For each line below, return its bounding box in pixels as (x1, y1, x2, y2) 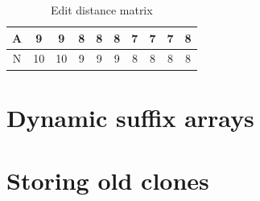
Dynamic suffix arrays (6, 100, 254, 133)
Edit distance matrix (50, 2, 153, 18)
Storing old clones (6, 164, 209, 197)
